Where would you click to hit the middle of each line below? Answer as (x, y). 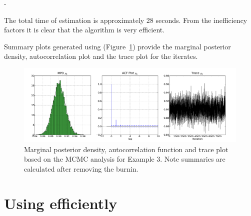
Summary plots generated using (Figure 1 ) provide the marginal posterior (117, 46)
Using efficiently (61, 203)
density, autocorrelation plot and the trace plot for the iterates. (101, 56)
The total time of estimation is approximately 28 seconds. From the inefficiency (126, 20)
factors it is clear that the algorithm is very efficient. (84, 30)
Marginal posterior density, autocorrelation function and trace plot (126, 149)
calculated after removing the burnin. (81, 168)
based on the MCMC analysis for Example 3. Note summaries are (125, 159)
